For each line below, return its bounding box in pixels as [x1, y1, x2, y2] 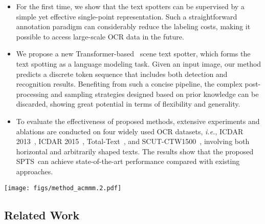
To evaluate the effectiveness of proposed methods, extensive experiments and [16, 115, 260, 126]
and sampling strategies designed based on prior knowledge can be [51, 88, 259, 99]
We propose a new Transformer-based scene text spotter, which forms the [16, 48, 251, 59]
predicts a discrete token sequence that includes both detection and [16, 68, 228, 79]
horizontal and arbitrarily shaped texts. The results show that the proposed [16, 146, 254, 156]
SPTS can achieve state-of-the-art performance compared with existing [16, 156, 240, 167]
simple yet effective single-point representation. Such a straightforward [16, 11, 237, 22]
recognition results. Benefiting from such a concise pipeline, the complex [16, 78, 242, 89]
